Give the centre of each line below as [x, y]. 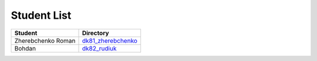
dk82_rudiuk [99, 48]
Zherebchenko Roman [45, 40]
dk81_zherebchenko [110, 40]
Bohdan [25, 48]
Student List [41, 15]
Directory [95, 33]
